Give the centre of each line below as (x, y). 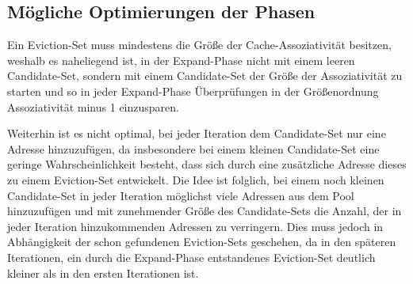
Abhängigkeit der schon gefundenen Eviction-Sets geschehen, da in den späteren (202, 242)
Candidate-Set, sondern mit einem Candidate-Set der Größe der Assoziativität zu (205, 76)
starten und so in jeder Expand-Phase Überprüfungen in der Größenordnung (193, 91)
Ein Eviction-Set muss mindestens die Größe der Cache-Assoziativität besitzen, (199, 45)
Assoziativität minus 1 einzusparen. (93, 106)
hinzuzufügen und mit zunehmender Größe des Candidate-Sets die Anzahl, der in (205, 211)
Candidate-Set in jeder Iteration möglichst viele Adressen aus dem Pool (181, 195)
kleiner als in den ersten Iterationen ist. (103, 273)
